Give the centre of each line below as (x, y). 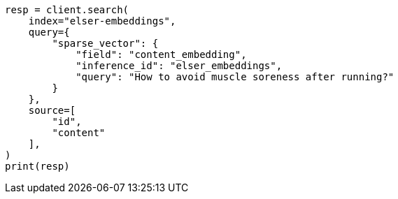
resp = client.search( (67, 10)
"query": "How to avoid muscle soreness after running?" (235, 77)
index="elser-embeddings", (102, 21)
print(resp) (37, 166)
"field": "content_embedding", (161, 54)
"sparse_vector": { (105, 43)
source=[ (52, 110)
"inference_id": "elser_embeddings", (179, 66)
